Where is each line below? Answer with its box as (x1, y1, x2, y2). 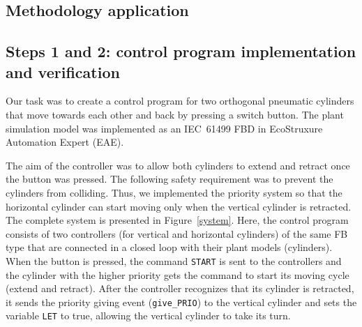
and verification (6, 61, 120, 82)
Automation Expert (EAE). (6, 135, 124, 149)
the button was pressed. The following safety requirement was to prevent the (6, 172, 333, 186)
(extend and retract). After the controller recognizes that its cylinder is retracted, (6, 281, 354, 296)
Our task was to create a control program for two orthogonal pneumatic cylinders (6, 93, 354, 108)
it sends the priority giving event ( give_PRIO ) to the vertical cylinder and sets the (6, 294, 357, 309)
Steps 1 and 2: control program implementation (6, 40, 356, 62)
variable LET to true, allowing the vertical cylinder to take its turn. (6, 308, 291, 323)
